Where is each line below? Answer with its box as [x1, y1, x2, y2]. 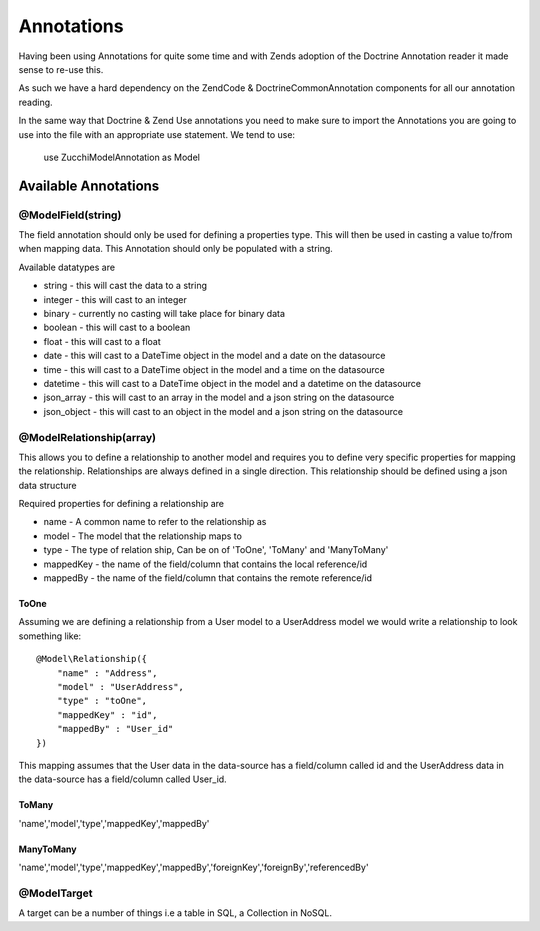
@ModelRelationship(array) [18, 430, 157, 444]
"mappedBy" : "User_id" [56, 723, 174, 735]
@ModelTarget [18, 886, 93, 900]
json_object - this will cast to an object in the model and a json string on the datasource [43, 405, 404, 417]
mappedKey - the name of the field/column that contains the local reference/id [43, 558, 368, 570]
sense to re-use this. [18, 63, 104, 75]
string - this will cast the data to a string [43, 280, 208, 292]
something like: [18, 630, 82, 642]
